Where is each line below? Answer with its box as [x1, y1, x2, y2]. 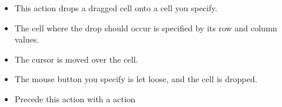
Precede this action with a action [14, 92, 136, 105]
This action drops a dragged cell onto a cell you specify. [14, 2, 218, 14]
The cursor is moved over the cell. [14, 53, 138, 65]
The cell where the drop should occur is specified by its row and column [14, 21, 277, 34]
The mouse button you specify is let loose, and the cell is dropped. [14, 73, 258, 85]
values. [14, 33, 39, 46]
